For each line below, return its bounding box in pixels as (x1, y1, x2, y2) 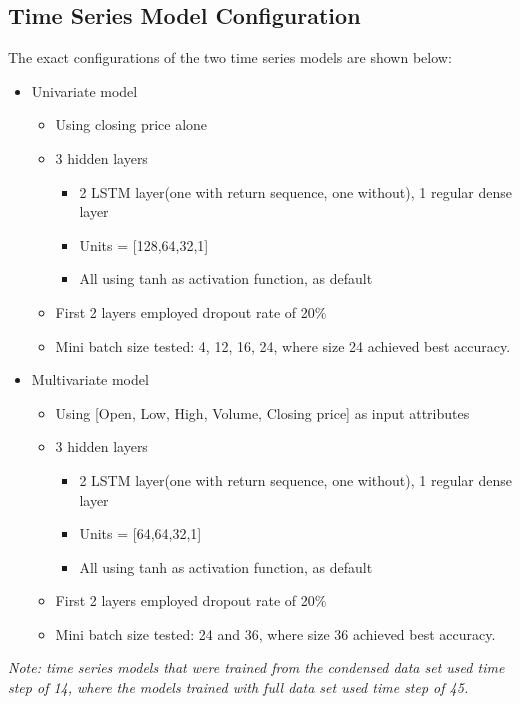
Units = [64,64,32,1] (79, 523, 202, 544)
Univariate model (31, 80, 138, 101)
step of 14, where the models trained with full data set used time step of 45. (8, 677, 469, 698)
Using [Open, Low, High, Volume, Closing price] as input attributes (55, 402, 470, 423)
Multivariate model (31, 369, 149, 390)
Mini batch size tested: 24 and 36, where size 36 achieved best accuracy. (55, 623, 496, 644)
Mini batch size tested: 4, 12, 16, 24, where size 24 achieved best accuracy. (55, 335, 511, 356)
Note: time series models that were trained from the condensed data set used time (8, 657, 505, 678)
